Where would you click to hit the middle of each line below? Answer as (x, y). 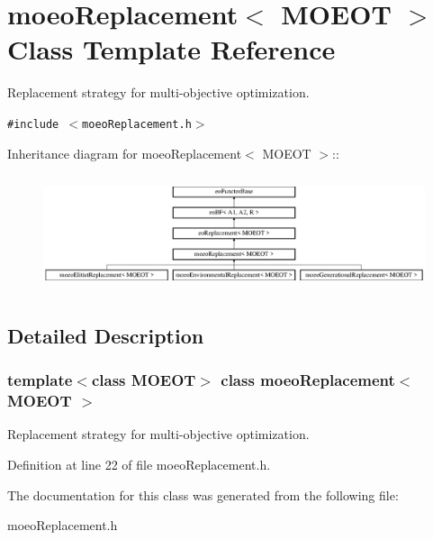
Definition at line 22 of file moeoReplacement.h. (139, 464)
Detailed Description (106, 335)
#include (33, 124)
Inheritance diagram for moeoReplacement (125, 153)
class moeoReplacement (308, 380)
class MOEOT (144, 380)
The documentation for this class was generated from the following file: (203, 494)
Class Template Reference (171, 49)
